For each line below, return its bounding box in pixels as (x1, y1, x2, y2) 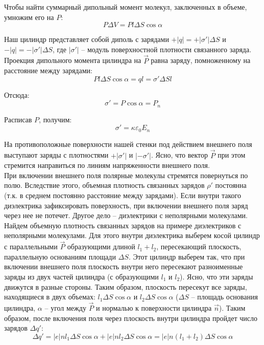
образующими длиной (67, 241, 135, 252)
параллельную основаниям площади (4, 251, 116, 262)
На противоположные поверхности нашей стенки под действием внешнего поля (4, 138, 252, 149)
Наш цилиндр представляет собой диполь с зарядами (4, 34, 169, 45)
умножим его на (4, 11, 54, 22)
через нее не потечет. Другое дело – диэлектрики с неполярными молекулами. (4, 210, 248, 221)
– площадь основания (191, 291, 258, 302)
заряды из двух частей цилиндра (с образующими (4, 271, 159, 282)
